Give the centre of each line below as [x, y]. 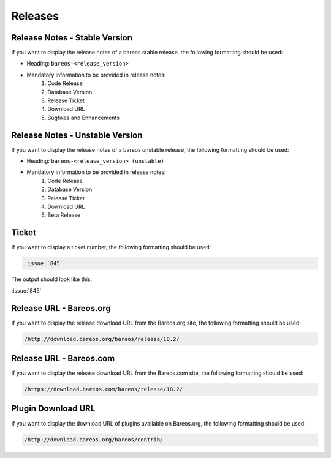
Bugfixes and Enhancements [83, 118]
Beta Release [64, 215]
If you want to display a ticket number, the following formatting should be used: [111, 247]
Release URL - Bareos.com [63, 359]
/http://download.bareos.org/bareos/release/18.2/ [102, 339]
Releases [35, 16]
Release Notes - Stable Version [72, 38]
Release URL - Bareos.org [61, 308]
